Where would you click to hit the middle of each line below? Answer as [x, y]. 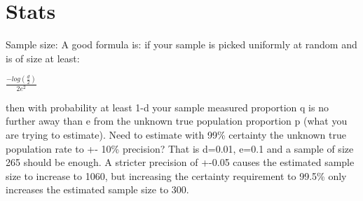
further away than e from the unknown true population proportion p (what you [177, 121]
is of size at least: [43, 58]
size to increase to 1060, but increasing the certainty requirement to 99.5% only [176, 175]
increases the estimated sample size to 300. [97, 189]
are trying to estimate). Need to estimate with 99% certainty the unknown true [176, 134]
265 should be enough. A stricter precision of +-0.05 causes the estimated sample [180, 162]
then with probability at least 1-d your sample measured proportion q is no [167, 107]
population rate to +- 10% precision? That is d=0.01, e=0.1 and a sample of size [180, 148]
